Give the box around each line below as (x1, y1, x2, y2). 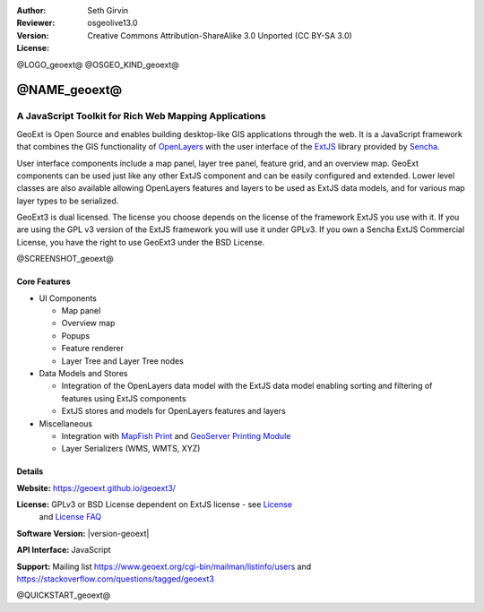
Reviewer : (16, 18, 56, 29)
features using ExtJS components (61, 392, 187, 403)
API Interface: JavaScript (16, 545, 111, 556)
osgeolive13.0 (87, 18, 138, 29)
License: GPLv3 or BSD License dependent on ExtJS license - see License (16, 499, 293, 510)
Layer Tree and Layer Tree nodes (61, 355, 184, 366)
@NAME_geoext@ (16, 82, 123, 98)
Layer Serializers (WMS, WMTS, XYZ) (61, 444, 201, 454)
